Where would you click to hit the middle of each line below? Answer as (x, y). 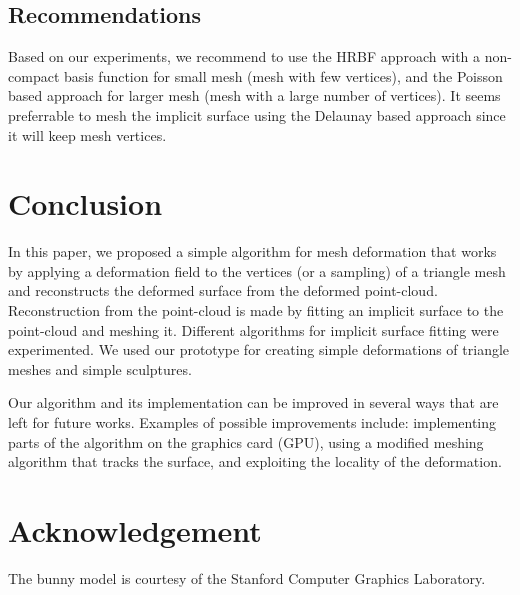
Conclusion (85, 203)
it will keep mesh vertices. (87, 134)
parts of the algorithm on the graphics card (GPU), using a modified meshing (246, 441)
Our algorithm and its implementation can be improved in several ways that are (253, 402)
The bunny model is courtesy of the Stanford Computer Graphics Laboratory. (247, 577)
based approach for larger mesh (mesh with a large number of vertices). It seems (254, 95)
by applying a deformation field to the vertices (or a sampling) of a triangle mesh (257, 270)
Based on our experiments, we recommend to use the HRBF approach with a (244, 56)
